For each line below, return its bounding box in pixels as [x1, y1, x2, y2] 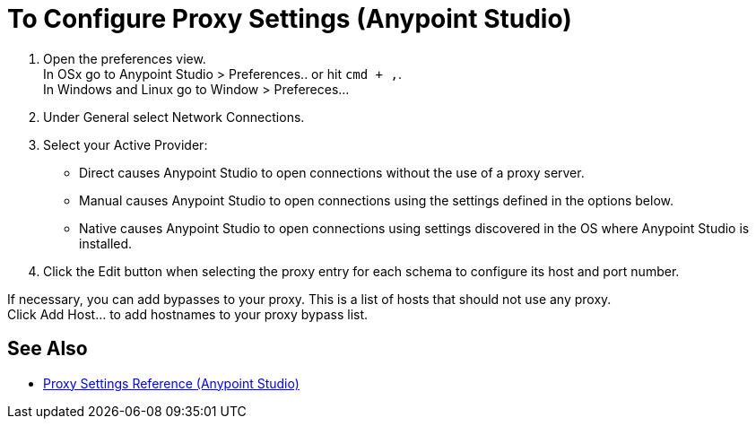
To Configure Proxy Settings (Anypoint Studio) [7, 4, 572, 34]
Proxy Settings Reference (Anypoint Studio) [43, 375, 300, 391]
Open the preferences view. [43, 50, 206, 66]
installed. [79, 235, 133, 251]
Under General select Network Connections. [43, 109, 305, 125]
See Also [7, 337, 88, 361]
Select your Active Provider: [43, 136, 208, 152]
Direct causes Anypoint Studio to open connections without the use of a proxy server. [79, 164, 585, 180]
